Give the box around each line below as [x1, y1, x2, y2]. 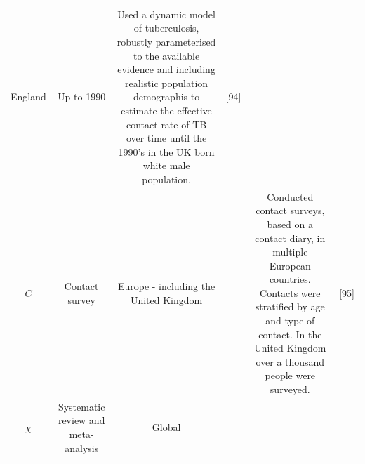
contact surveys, [255, 203, 325, 218]
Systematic [58, 399, 105, 413]
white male [142, 158, 190, 173]
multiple [272, 244, 308, 259]
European [269, 258, 311, 272]
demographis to [133, 89, 200, 104]
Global [152, 420, 181, 435]
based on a [267, 216, 313, 231]
